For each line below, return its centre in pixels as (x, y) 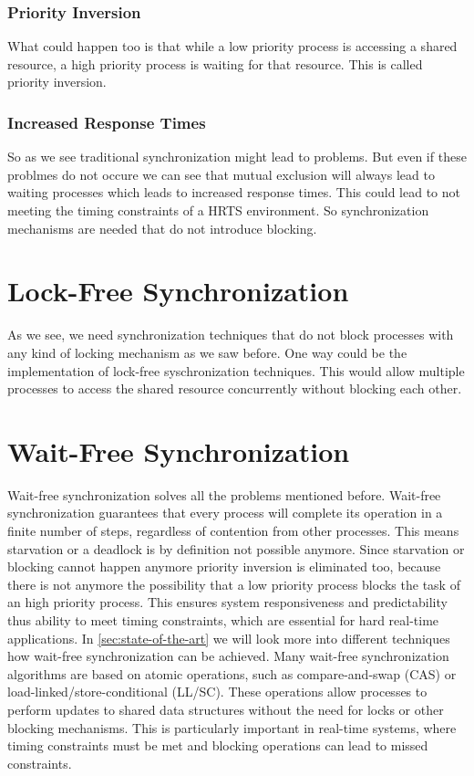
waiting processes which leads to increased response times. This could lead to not (234, 192)
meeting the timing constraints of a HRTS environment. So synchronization (218, 210)
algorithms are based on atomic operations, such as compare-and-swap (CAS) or (232, 673)
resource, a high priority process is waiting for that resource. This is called (215, 63)
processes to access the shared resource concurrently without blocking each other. (235, 388)
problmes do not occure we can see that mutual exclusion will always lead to (221, 174)
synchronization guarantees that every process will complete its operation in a (225, 513)
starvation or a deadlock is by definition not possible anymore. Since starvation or (236, 548)
